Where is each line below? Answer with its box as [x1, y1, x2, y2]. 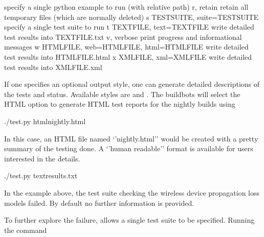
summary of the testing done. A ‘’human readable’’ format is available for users [4, 143, 253, 154]
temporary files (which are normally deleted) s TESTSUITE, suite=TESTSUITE [4, 11, 259, 22]
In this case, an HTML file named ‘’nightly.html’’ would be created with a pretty [4, 133, 258, 144]
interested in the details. [4, 153, 80, 163]
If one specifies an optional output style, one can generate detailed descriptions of [4, 79, 260, 89]
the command [4, 224, 47, 235]
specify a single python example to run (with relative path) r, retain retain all [4, 2, 249, 12]
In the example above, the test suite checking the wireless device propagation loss [4, 187, 260, 198]
